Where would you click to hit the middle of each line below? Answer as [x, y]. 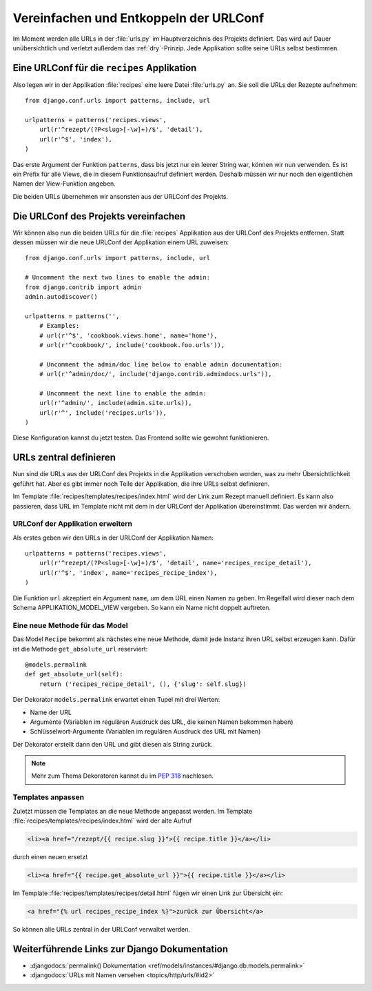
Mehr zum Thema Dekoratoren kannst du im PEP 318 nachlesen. [122, 776]
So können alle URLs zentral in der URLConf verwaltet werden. [102, 929]
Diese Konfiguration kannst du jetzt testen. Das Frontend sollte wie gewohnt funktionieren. [141, 438]
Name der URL [51, 712]
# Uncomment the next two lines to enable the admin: [117, 277]
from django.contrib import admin [83, 287]
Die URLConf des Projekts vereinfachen [99, 216]
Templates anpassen [49, 797]
